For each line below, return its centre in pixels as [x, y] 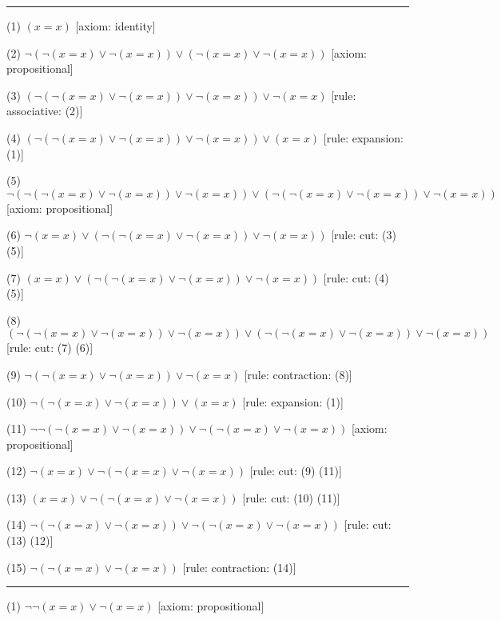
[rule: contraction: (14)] [239, 567]
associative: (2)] [45, 111]
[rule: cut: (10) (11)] [291, 497]
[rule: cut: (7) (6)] [50, 348]
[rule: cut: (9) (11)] [296, 471]
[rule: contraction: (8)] [298, 374]
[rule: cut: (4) [356, 277]
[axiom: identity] [115, 26]
